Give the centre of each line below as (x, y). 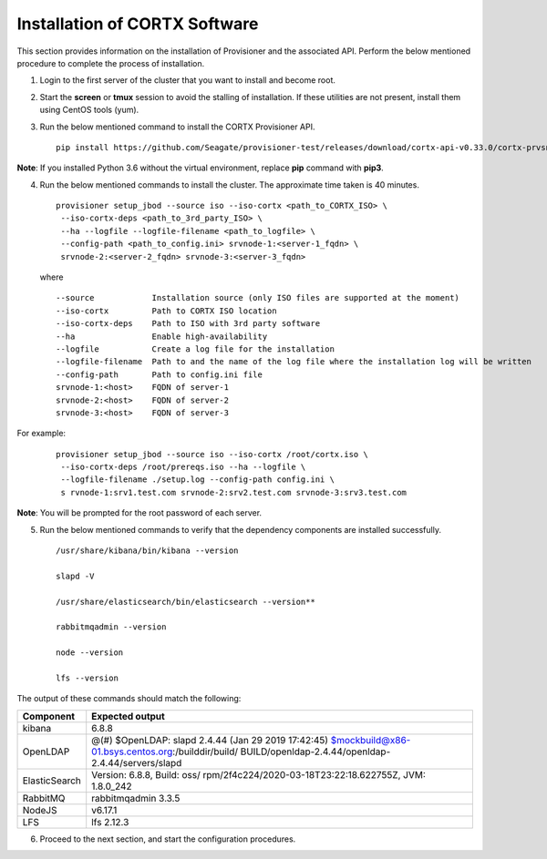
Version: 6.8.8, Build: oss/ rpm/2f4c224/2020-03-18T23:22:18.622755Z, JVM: (258, 774)
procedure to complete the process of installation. (111, 63)
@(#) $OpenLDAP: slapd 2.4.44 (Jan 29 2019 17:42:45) (210, 740)
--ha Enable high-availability (162, 336)
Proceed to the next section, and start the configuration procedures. (168, 839)
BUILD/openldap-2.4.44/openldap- (315, 752)
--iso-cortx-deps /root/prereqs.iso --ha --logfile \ (183, 467)
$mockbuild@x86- (371, 740)
